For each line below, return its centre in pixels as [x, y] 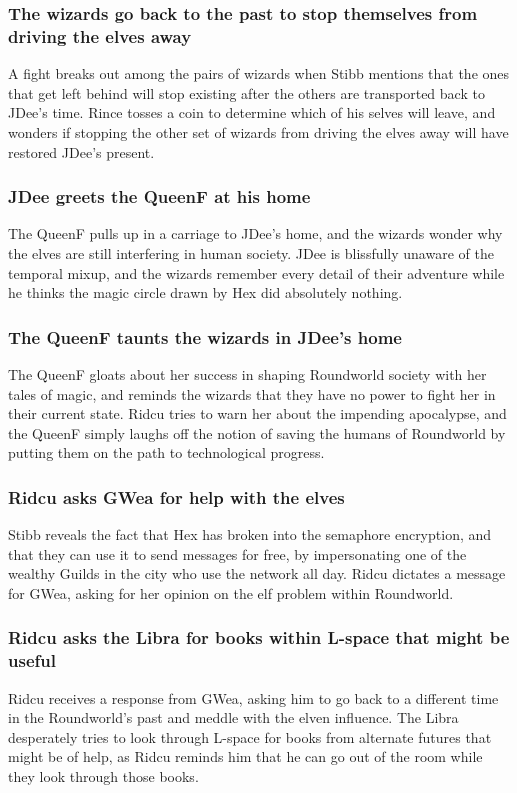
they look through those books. [103, 776]
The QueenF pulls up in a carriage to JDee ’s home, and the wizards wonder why [255, 233]
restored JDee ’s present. [81, 151]
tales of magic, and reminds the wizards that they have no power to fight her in [252, 393]
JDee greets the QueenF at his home [159, 196]
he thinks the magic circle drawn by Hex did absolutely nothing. [205, 292]
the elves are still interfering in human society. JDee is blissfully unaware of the [251, 252]
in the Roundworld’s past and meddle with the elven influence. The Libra [233, 717]
